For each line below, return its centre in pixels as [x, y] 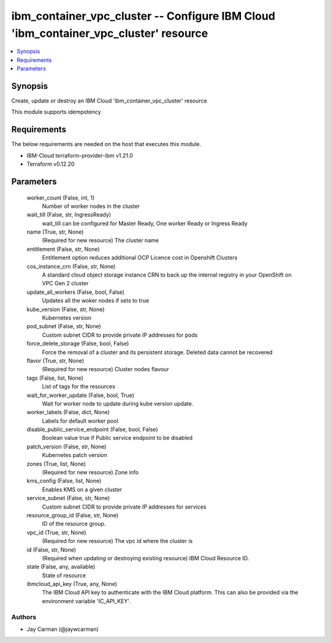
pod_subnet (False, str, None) [64, 326]
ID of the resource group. [74, 524]
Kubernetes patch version [74, 455]
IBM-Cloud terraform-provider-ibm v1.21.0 [80, 155]
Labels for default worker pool [80, 421]
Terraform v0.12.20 [51, 164]
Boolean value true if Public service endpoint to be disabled [117, 438]
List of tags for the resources [79, 387]
